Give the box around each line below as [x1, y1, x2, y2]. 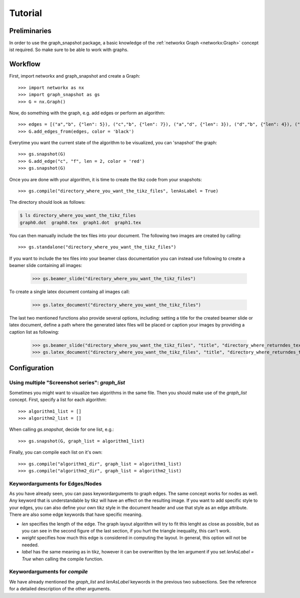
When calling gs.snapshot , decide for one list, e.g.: [9, 426, 114, 433]
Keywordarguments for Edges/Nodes [9, 480, 102, 487]
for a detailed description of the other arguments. [9, 586, 111, 592]
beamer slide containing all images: [9, 262, 82, 268]
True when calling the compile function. [21, 556, 103, 562]
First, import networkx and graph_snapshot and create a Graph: [9, 73, 140, 79]
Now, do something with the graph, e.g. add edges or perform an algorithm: [9, 110, 165, 116]
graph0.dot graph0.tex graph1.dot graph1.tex [19, 219, 141, 225]
